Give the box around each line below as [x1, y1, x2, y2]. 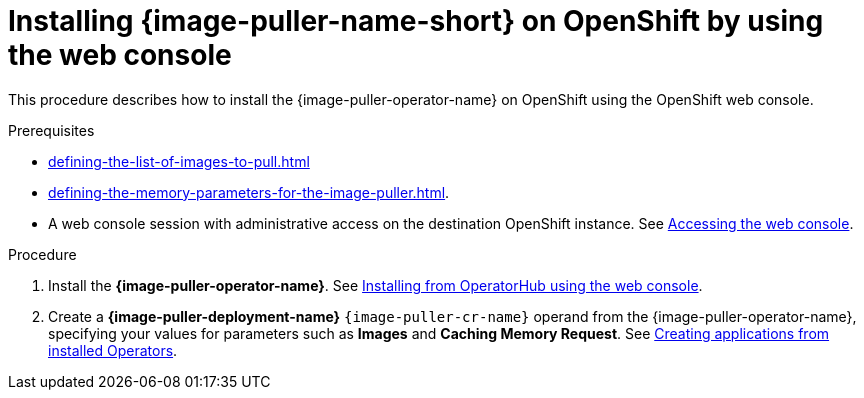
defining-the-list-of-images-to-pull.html [48, 152, 310, 170]
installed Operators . [48, 341, 178, 359]
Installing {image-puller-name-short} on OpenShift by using [8, 4, 824, 38]
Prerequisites [8, 121, 95, 139]
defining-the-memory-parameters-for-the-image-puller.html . [48, 183, 450, 201]
